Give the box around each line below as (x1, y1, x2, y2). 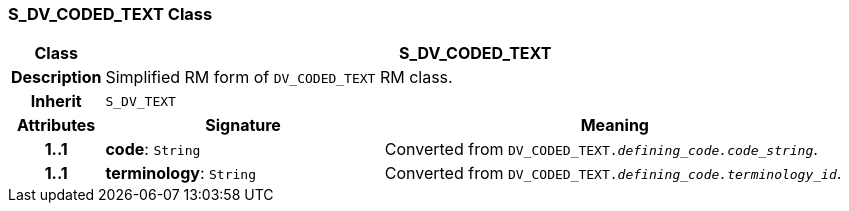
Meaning (580, 115, 649, 136)
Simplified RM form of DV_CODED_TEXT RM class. (105, 67, 453, 88)
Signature (205, 115, 281, 136)
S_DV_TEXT (105, 93, 176, 109)
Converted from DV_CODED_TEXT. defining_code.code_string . (384, 139, 818, 160)
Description (11, 67, 102, 88)
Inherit (30, 91, 82, 112)
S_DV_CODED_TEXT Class (8, 4, 213, 24)
